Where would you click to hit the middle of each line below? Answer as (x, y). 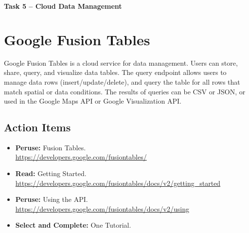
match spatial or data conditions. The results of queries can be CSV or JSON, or (125, 91)
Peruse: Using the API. (52, 199)
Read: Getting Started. (51, 173)
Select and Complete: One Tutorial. (73, 225)
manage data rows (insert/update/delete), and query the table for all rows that (122, 81)
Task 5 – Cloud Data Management (63, 6)
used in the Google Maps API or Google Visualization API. (93, 101)
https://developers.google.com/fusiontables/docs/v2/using (102, 208)
